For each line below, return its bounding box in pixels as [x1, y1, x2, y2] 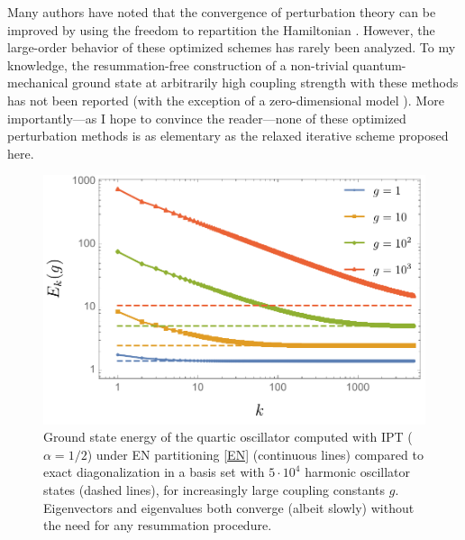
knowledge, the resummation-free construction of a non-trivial [7, 55, 349, 74]
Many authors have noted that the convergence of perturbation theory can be [7, 3, 436, 21]
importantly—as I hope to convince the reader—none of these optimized [7, 108, 406, 127]
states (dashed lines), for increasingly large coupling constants [43, 480, 386, 499]
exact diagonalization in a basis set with [43, 462, 265, 481]
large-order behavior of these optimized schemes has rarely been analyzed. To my [7, 38, 456, 57]
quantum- [352, 55, 406, 74]
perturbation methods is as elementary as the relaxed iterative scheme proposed [7, 126, 449, 145]
